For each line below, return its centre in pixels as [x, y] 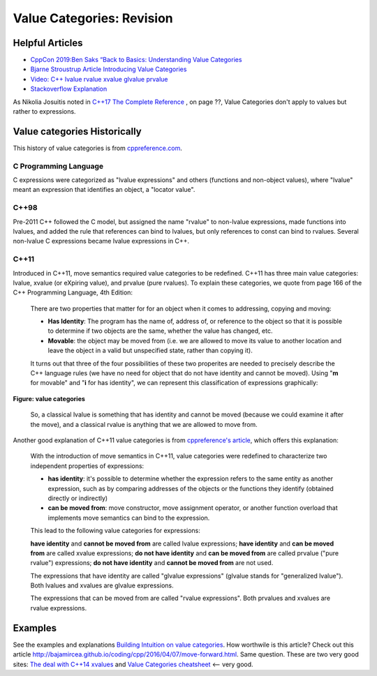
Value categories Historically [77, 132]
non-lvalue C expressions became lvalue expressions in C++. [101, 241]
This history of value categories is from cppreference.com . [98, 148]
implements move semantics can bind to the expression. [129, 518]
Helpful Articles [48, 43]
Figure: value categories [49, 398]
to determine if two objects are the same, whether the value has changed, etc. [160, 331]
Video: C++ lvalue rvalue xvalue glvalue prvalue [99, 79]
